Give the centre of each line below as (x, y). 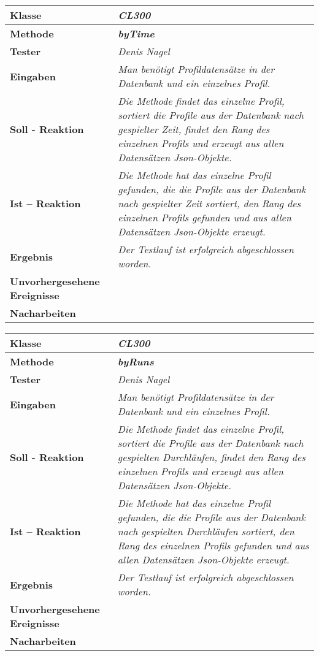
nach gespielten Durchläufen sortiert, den (206, 531)
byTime (136, 33)
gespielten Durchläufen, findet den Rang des (211, 457)
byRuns (136, 361)
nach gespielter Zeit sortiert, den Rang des (209, 203)
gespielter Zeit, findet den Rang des (194, 129)
